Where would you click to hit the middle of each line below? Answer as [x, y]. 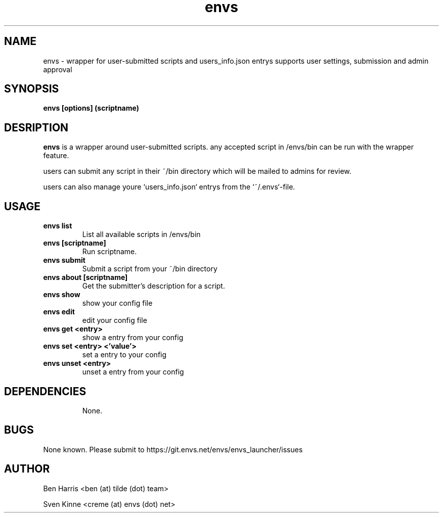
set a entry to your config [124, 355]
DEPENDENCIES [45, 391]
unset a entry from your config [133, 372]
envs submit [64, 260]
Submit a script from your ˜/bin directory [150, 269]
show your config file [117, 303]
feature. [56, 156]
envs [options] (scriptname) [91, 108]
